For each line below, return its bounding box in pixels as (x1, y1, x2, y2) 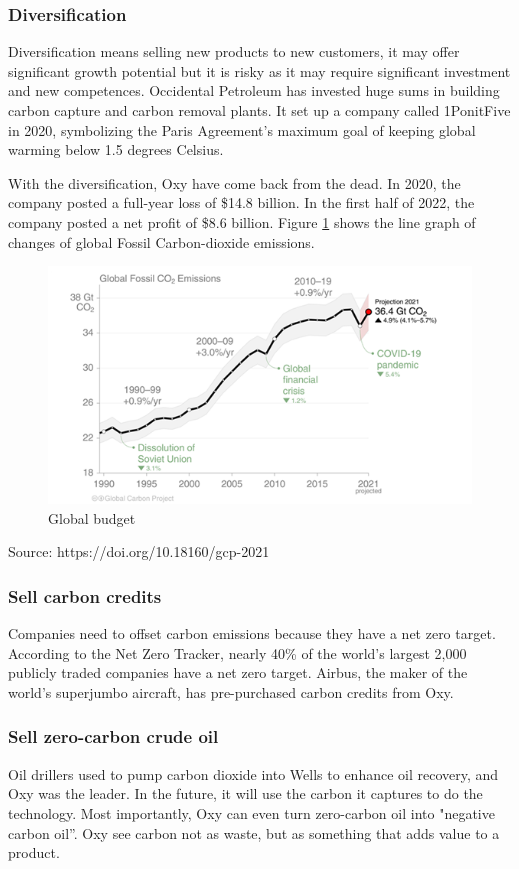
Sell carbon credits (8, 583, 162, 608)
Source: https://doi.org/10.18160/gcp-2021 (8, 541, 270, 562)
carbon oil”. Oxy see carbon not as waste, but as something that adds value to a (8, 822, 500, 843)
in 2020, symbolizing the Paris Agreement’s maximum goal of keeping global (8, 119, 476, 140)
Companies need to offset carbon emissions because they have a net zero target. (8, 623, 496, 644)
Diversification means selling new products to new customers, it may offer (8, 41, 460, 62)
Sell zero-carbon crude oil (8, 724, 219, 749)
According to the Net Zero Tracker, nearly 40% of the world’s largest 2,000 (8, 642, 467, 663)
